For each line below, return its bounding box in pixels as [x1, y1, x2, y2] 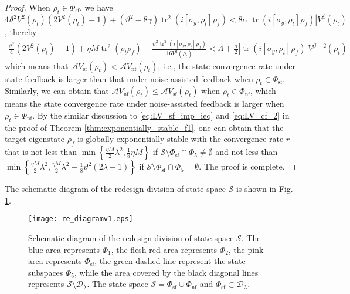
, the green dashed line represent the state [94, 255, 246, 267]
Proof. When [5, 1, 50, 13]
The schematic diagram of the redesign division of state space [5, 183, 226, 195]
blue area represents [28, 243, 100, 255]
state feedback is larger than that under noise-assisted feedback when [5, 72, 253, 85]
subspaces [28, 266, 63, 278]
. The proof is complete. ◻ [199, 160, 296, 173]
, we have [80, 1, 113, 13]
